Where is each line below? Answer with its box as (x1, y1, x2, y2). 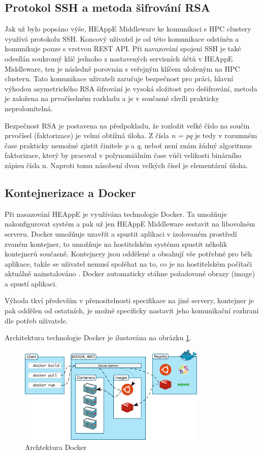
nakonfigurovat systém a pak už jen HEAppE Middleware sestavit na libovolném (5, 218, 255, 229)
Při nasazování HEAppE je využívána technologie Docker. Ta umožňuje (5, 208, 227, 219)
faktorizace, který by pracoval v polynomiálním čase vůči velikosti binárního (5, 150, 242, 160)
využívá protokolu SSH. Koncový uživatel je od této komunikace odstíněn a (5, 33, 239, 44)
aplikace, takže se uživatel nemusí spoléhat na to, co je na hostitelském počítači (5, 258, 252, 269)
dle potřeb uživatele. (5, 315, 68, 326)
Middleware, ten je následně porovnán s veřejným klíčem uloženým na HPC (5, 63, 240, 74)
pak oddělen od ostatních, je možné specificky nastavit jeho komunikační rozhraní (5, 305, 259, 316)
